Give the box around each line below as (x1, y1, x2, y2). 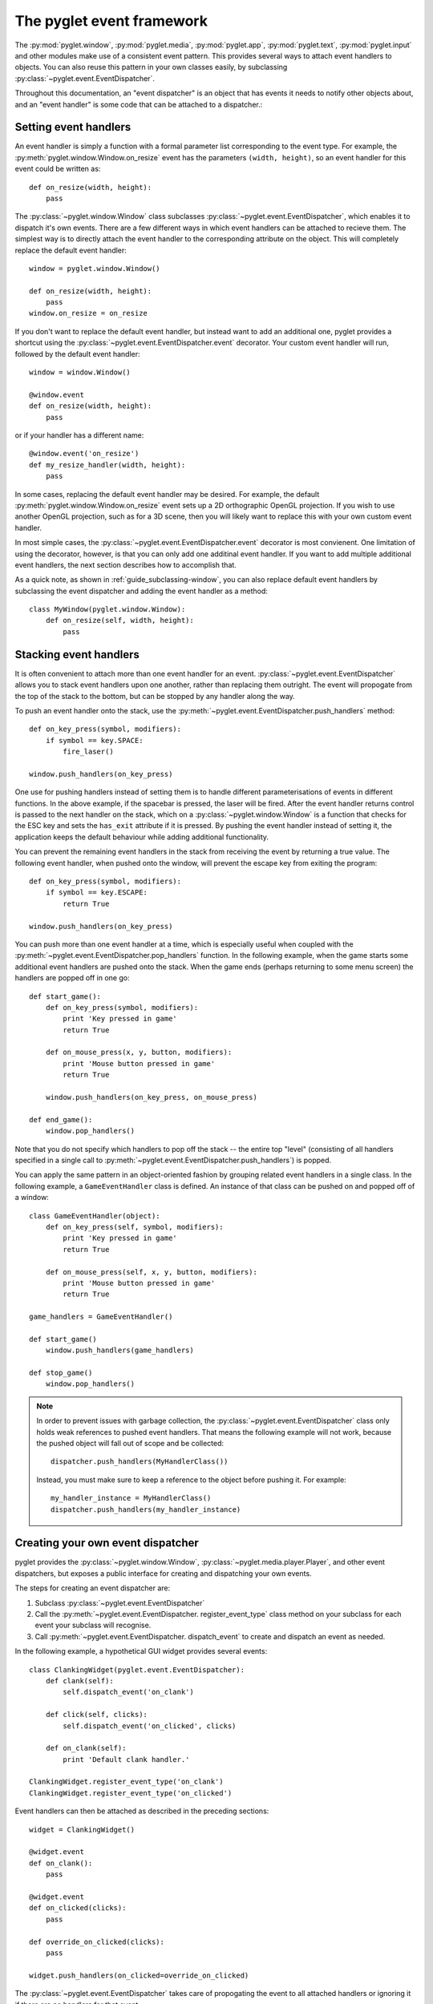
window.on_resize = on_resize (29, 309, 148, 318)
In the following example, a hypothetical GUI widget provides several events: (14, 1646, 268, 1656)
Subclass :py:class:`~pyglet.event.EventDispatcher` (34, 1598, 205, 1607)
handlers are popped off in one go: (14, 973, 130, 983)
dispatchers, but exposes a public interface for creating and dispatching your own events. (14, 1568, 312, 1578)
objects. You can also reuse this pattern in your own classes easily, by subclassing (14, 63, 288, 72)
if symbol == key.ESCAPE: (45, 888, 148, 897)
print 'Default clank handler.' (63, 1755, 190, 1764)
